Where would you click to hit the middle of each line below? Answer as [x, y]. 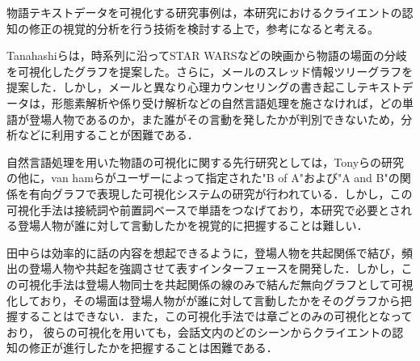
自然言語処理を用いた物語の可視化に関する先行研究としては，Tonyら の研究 [206, 161]
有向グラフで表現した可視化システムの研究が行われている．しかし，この [220, 193]
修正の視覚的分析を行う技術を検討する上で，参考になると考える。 [204, 28]
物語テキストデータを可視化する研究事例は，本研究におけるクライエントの [204, 12]
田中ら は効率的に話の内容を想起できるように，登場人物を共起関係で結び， [204, 252]
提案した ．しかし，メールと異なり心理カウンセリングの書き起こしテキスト [204, 87]
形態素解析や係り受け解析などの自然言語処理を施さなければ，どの [227, 102]
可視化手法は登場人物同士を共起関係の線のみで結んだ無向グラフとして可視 [215, 284]
